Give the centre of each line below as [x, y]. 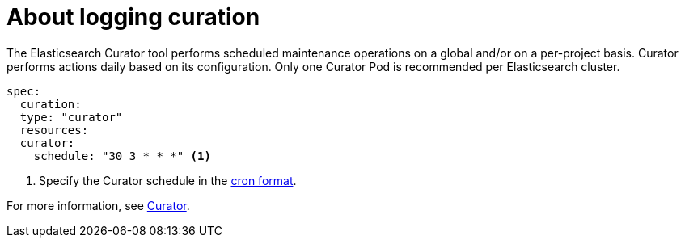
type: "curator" [71, 117]
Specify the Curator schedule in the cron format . [168, 180]
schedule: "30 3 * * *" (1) [122, 156]
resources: [54, 130]
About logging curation [133, 17]
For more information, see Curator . [98, 205]
